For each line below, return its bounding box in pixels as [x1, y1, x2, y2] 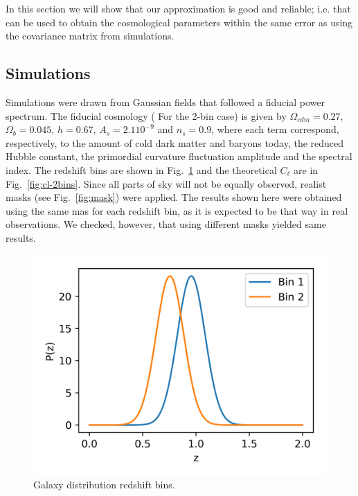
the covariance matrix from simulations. [6, 28, 174, 43]
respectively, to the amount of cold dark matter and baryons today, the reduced [6, 135, 344, 150]
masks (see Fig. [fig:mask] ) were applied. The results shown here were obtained [6, 190, 342, 204]
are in [294, 162, 319, 177]
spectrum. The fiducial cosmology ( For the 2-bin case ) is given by [6, 108, 287, 123]
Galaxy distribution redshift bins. [33, 477, 175, 492]
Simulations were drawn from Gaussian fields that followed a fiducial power [6, 94, 325, 109]
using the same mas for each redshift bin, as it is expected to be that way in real [6, 203, 348, 218]
